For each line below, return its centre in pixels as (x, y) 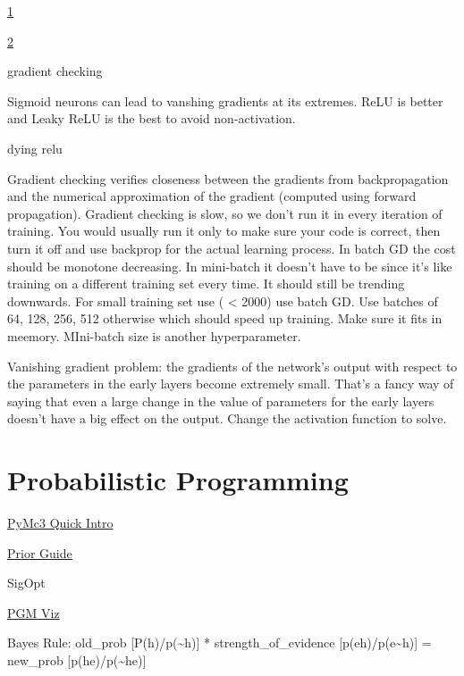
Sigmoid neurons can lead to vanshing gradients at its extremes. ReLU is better (225, 100)
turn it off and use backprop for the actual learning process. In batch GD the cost (232, 248)
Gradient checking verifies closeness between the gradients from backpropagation (228, 178)
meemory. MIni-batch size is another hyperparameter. (154, 335)
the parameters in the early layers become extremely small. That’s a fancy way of (231, 384)
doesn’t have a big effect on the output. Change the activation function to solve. (227, 418)
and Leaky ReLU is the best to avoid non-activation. (152, 118)
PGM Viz (34, 612)
